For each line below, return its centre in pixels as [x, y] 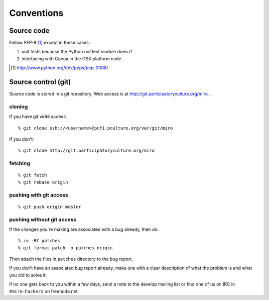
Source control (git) [40, 82]
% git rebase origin [43, 182]
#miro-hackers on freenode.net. [44, 291]
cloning [19, 106]
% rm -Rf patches [39, 241]
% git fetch [33, 175]
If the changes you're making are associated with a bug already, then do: [84, 229]
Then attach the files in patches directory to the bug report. [71, 259]
